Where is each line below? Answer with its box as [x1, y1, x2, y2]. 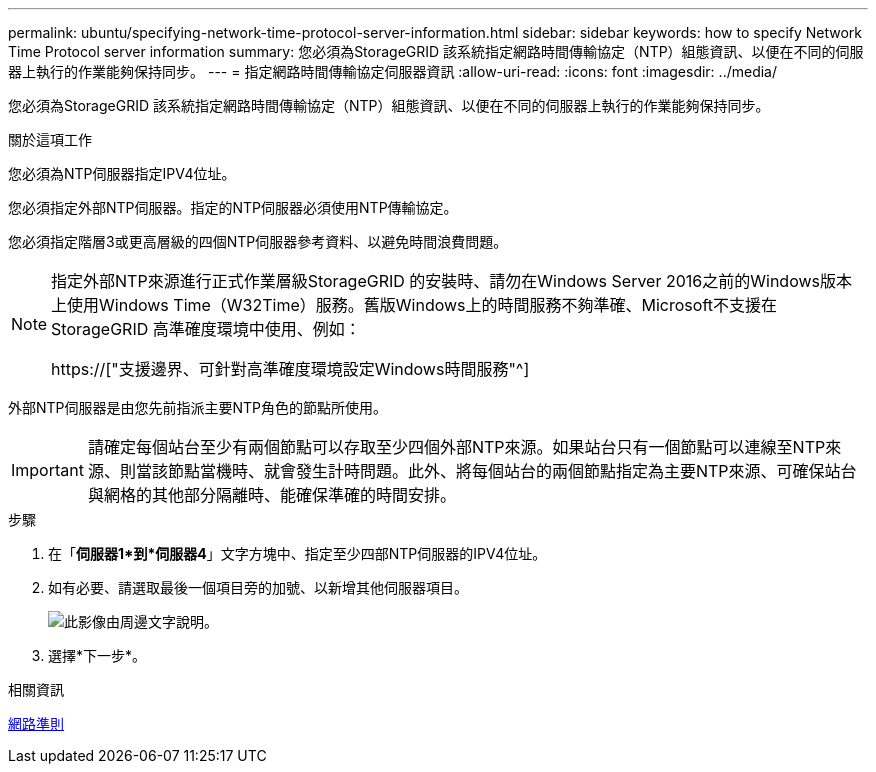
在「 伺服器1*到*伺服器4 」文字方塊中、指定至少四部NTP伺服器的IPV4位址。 [48, 545, 547, 562]
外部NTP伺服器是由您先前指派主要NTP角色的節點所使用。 [8, 399, 388, 416]
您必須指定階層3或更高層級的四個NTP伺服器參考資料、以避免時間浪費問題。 [8, 233, 508, 250]
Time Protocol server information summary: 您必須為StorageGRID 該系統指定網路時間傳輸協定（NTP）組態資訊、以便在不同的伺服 [8, 43, 864, 60]
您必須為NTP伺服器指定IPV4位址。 [8, 165, 236, 182]
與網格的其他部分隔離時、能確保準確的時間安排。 [87, 485, 456, 505]
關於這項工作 [8, 131, 92, 148]
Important [11, 460, 84, 480]
